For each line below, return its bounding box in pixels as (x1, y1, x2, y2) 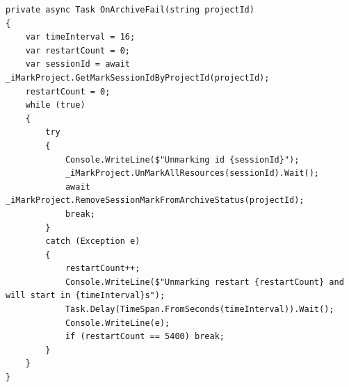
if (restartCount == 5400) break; (65, 331, 225, 342)
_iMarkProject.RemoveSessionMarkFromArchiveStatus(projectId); (6, 195, 305, 206)
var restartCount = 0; (25, 45, 130, 56)
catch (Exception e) (45, 236, 140, 247)
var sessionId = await (25, 59, 130, 69)
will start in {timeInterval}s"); (6, 290, 165, 301)
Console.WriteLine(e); (65, 318, 170, 328)
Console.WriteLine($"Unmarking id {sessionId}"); (65, 154, 300, 165)
